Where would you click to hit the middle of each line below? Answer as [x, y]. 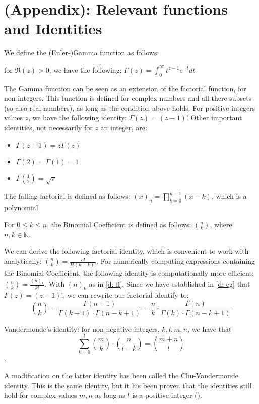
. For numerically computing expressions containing [176, 261]
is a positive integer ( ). [167, 395]
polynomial [21, 207]
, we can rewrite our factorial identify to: [126, 294]
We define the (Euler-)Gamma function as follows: [82, 53]
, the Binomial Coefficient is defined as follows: [119, 224]
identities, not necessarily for [48, 128]
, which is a [229, 196]
